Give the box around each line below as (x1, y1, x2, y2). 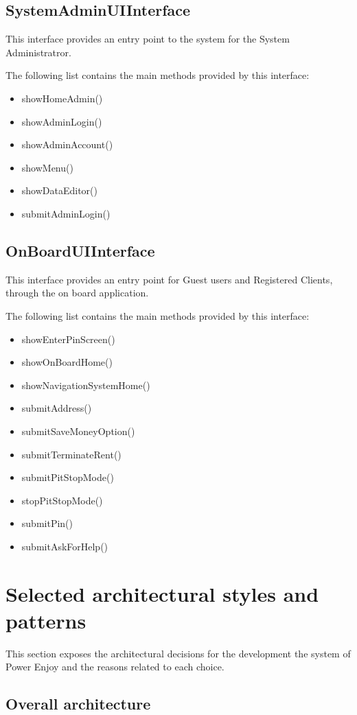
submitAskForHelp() (21, 539, 108, 553)
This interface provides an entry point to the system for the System (5, 32, 290, 46)
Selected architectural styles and (5, 579, 319, 607)
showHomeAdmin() (21, 91, 103, 105)
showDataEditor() (21, 183, 97, 198)
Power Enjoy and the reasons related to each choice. (5, 659, 224, 674)
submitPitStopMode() (21, 470, 114, 484)
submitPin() (21, 516, 73, 530)
